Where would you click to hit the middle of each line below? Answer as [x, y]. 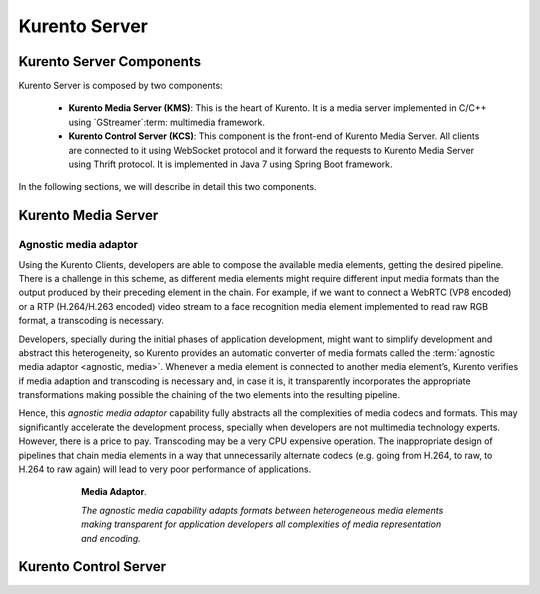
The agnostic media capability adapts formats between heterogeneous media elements [262, 510]
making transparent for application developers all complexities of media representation [261, 524]
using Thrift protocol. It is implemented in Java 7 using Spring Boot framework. [231, 164]
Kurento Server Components [110, 61]
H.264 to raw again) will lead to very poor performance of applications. [165, 469]
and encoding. [111, 538]
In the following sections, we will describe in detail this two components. [167, 187]
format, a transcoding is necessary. [91, 321]
